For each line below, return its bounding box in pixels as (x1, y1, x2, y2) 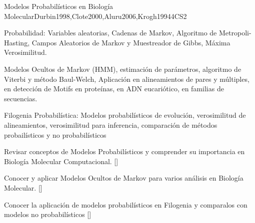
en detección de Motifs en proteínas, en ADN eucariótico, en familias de (4, 83, 224, 94)
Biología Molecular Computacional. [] (4, 156, 118, 166)
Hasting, (4, 37, 30, 47)
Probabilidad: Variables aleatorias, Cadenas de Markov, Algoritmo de (4, 27, 217, 38)
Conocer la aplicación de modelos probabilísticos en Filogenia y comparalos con (4, 199, 247, 210)
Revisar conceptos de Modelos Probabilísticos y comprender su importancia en (4, 146, 245, 157)
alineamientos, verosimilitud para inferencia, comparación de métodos (4, 119, 217, 130)
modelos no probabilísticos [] (4, 209, 91, 220)
